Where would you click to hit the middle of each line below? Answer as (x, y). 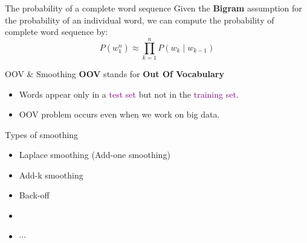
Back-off (34, 195)
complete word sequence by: (57, 32)
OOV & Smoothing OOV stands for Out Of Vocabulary (115, 73)
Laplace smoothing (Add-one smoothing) (95, 155)
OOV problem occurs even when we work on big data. (119, 114)
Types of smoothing (42, 134)
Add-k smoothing (51, 175)
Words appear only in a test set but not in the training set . (129, 94)
